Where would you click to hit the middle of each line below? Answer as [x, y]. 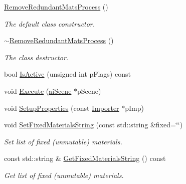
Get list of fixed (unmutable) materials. [64, 175]
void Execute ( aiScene [38, 90]
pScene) [89, 90]
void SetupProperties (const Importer [62, 108]
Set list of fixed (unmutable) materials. [63, 141]
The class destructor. [36, 57]
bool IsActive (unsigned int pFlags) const [67, 74]
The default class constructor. [50, 23]
